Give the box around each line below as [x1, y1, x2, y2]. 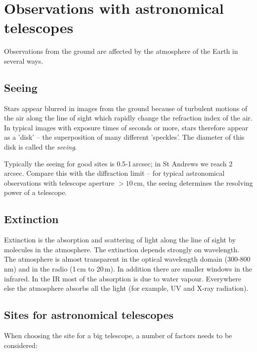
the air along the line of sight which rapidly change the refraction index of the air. [4, 113, 253, 123]
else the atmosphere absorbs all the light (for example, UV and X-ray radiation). [4, 283, 249, 293]
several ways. [4, 55, 43, 66]
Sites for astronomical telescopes [4, 307, 174, 322]
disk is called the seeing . [4, 142, 77, 152]
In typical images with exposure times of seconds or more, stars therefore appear [4, 122, 248, 132]
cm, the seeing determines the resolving [133, 177, 253, 188]
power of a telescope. [4, 187, 67, 197]
